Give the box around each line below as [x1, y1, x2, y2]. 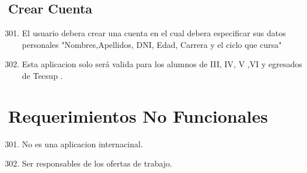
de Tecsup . [22, 69, 63, 81]
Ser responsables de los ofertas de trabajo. [22, 157, 173, 169]
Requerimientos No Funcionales [8, 103, 268, 127]
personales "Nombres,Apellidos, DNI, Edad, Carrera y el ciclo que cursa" [22, 38, 282, 50]
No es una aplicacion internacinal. [22, 137, 143, 150]
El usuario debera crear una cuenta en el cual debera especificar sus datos [22, 27, 286, 39]
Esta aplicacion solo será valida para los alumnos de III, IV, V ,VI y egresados [22, 58, 302, 70]
